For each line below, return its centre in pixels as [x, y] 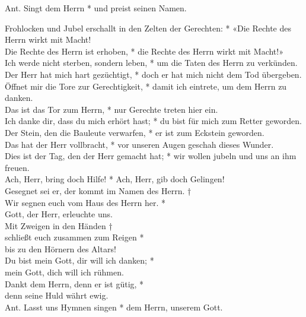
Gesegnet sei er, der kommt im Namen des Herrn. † [98, 190]
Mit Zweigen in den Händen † [59, 225]
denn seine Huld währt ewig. [57, 295]
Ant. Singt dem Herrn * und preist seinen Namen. [96, 8]
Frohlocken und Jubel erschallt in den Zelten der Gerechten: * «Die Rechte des [148, 28]
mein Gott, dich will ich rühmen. [64, 272]
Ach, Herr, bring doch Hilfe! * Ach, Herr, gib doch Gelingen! [115, 179]
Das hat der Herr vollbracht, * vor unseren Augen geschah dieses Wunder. [139, 144]
